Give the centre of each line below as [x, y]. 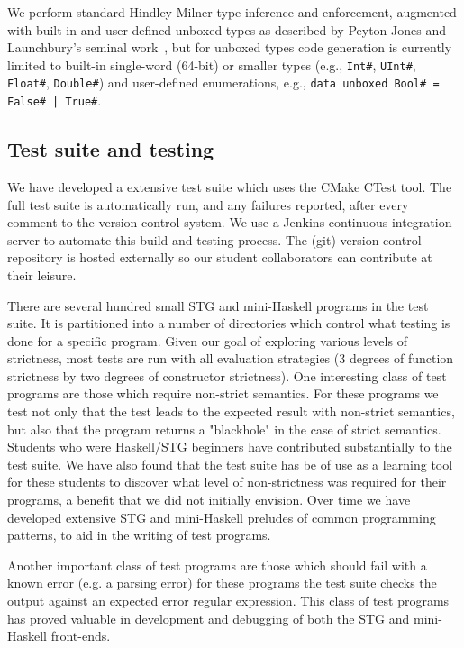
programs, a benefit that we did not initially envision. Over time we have [209, 500]
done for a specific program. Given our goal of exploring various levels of [207, 340]
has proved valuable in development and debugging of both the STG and [209, 618]
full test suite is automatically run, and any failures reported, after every [208, 204]
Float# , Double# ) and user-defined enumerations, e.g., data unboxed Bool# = [223, 82]
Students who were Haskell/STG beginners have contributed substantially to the [230, 447]
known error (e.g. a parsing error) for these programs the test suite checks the [222, 583]
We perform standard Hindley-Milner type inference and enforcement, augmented [232, 12]
